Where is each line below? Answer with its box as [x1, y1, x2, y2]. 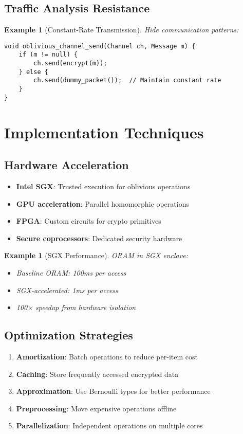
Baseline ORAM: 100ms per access [16, 267, 126, 278]
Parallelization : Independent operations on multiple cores [16, 420, 203, 431]
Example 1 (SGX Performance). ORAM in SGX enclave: [4, 250, 188, 261]
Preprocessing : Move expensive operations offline [16, 403, 177, 413]
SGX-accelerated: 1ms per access [16, 284, 118, 295]
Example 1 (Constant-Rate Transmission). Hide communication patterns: [4, 24, 239, 35]
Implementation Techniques [4, 121, 204, 142]
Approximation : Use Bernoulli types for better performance [16, 386, 211, 396]
